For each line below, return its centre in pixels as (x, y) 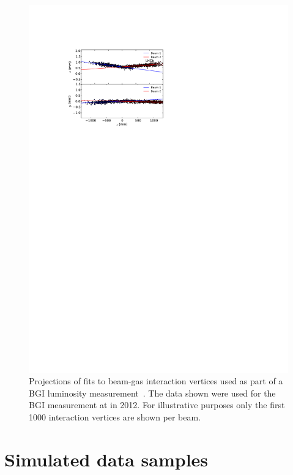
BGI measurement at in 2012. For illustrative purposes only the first (157, 405)
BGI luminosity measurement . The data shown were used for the (152, 393)
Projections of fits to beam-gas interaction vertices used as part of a (156, 381)
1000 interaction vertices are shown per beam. (115, 417)
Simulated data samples (106, 459)
